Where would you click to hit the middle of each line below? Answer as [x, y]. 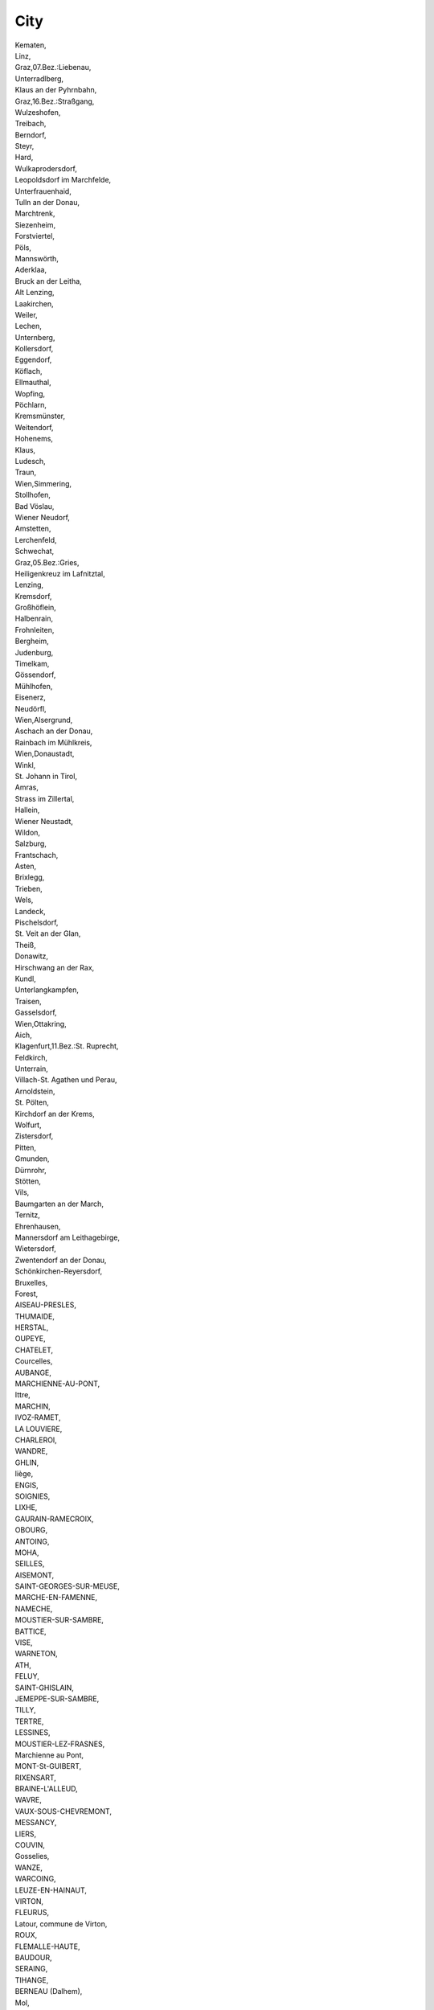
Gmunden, [32, 1159]
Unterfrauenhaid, [43, 191]
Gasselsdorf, [36, 1012]
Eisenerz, [30, 697]
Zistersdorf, [34, 1136]
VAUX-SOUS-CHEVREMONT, [63, 1811]
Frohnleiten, [35, 630]
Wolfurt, [28, 1125]
